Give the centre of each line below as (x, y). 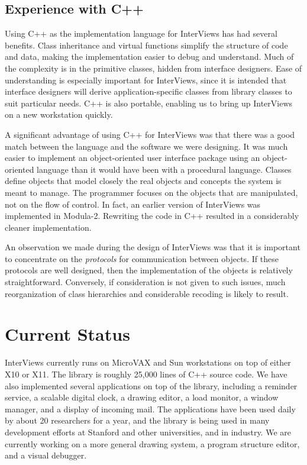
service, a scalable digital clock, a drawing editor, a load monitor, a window (142, 397)
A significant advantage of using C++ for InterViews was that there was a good (150, 134)
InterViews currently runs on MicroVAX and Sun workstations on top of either (148, 362)
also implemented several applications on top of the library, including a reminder (151, 385)
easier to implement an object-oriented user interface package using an (133, 158)
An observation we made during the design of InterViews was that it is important (153, 247)
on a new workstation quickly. (59, 114)
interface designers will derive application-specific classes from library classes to (148, 91)
